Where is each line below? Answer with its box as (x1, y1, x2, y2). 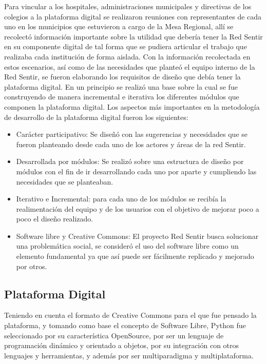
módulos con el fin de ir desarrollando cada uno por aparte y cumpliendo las (16, 166, 257, 176)
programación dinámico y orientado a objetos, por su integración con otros (4, 340, 239, 351)
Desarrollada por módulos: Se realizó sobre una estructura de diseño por (16, 156, 244, 167)
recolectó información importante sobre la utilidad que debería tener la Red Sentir (4, 31, 263, 42)
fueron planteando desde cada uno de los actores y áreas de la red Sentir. (16, 138, 246, 149)
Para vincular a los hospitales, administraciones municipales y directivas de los (4, 1, 252, 11)
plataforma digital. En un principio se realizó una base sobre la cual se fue (4, 81, 238, 92)
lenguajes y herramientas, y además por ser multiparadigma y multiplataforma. (4, 350, 254, 360)
